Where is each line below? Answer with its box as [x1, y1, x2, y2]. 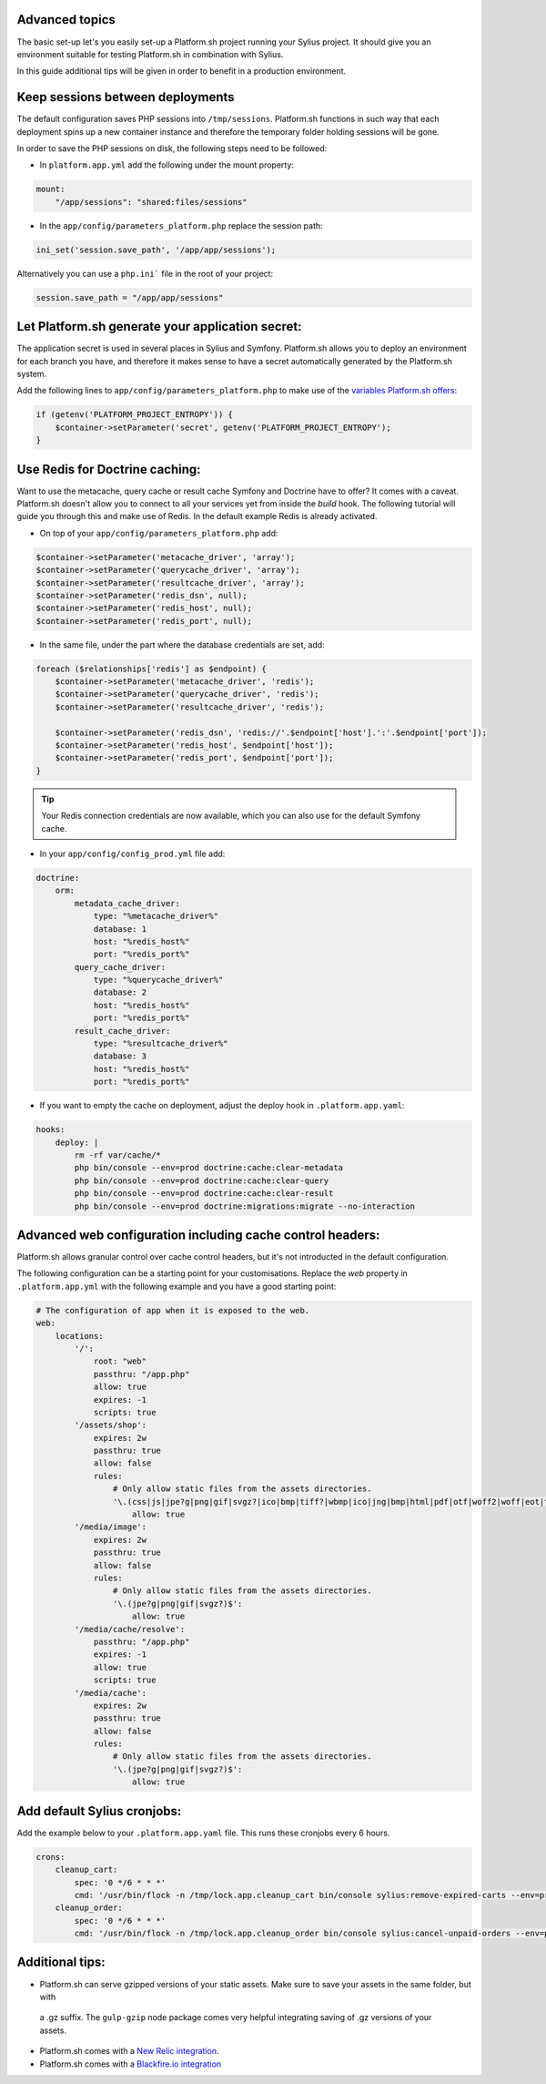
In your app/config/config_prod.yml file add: [39, 848, 226, 859]
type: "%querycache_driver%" [93, 975, 224, 986]
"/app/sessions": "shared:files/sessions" [55, 197, 248, 207]
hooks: [35, 1125, 66, 1135]
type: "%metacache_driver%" [93, 911, 218, 922]
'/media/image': [74, 1522, 147, 1532]
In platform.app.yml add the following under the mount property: [39, 159, 295, 170]
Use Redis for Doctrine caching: [16, 461, 201, 477]
